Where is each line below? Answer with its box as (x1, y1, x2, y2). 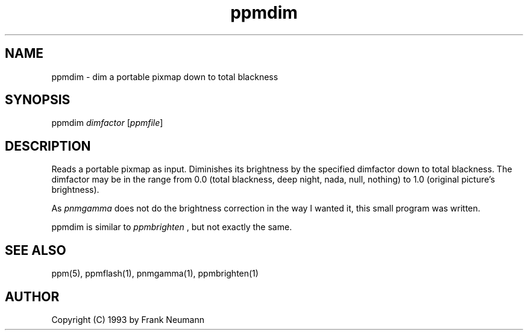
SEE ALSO (5, 242, 66, 258)
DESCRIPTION (5, 138, 91, 154)
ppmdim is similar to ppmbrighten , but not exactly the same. (51, 222, 292, 233)
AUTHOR (5, 289, 60, 304)
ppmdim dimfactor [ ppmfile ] (51, 117, 163, 128)
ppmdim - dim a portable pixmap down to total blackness (51, 71, 278, 82)
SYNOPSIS (5, 92, 71, 108)
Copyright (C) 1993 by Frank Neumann (51, 314, 205, 325)
